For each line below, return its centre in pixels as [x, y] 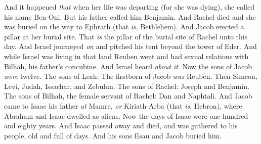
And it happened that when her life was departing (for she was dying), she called [129, 7]
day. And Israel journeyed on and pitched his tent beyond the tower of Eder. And [130, 46]
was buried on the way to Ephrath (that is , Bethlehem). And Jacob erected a [124, 27]
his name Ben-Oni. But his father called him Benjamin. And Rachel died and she [130, 16]
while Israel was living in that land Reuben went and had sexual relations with [126, 56]
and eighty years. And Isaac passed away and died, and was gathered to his [121, 126]
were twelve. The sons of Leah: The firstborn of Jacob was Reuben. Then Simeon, [131, 76]
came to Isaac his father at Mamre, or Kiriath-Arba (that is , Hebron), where [123, 105]
